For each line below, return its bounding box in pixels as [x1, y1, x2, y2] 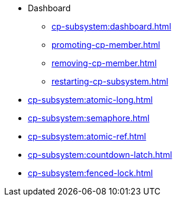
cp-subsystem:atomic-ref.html [28, 131, 146, 141]
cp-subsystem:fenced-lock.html [28, 168, 153, 178]
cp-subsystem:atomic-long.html [28, 95, 153, 105]
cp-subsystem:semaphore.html [28, 113, 150, 123]
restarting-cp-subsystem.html [52, 76, 169, 86]
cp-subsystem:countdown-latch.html [28, 150, 172, 160]
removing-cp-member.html [52, 58, 157, 68]
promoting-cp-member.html [52, 40, 160, 50]
